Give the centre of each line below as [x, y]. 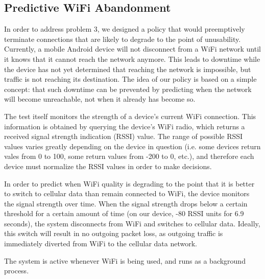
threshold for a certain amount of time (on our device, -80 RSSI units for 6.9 [124, 213]
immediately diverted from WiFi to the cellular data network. [101, 243]
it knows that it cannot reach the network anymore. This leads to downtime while [132, 59]
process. [17, 271]
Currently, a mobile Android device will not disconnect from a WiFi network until [132, 49]
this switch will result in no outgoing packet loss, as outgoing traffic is [114, 233]
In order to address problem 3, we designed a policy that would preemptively [125, 29]
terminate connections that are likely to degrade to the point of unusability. [123, 39]
